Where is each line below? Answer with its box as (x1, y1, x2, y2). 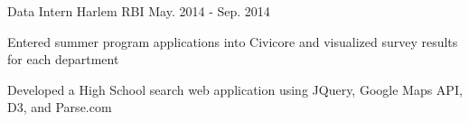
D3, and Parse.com (7, 98, 112, 117)
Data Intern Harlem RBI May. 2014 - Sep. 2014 (7, 2, 270, 20)
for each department (7, 50, 119, 69)
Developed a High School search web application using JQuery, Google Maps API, (7, 80, 463, 99)
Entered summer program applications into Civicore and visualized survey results (7, 32, 458, 51)
